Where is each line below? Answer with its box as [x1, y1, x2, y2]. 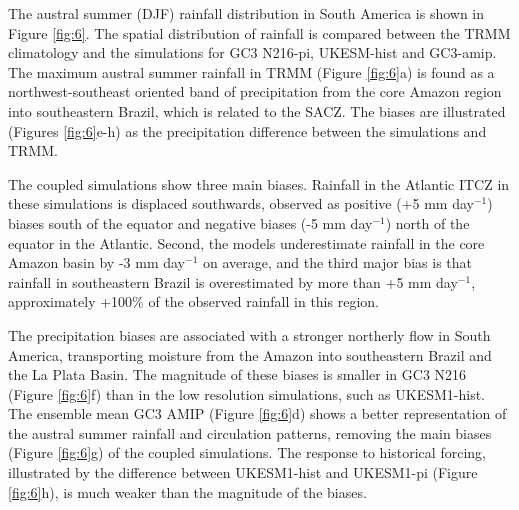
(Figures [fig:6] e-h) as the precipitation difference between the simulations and [8, 120, 487, 141]
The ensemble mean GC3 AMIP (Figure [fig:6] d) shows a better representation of [8, 403, 507, 424]
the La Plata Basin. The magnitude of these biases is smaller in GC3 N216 [8, 364, 467, 385]
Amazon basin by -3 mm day [8, 252, 186, 273]
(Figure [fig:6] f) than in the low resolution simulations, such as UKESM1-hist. [8, 383, 485, 404]
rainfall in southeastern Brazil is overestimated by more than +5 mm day [8, 271, 458, 292]
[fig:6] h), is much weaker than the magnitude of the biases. [8, 481, 367, 502]
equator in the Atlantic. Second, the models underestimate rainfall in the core [8, 232, 485, 253]
